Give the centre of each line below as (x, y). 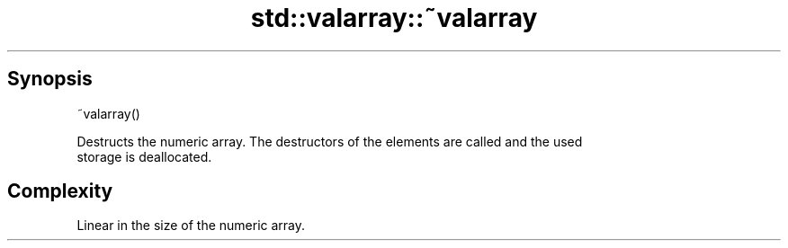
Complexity (60, 191)
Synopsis (50, 79)
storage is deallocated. (144, 156)
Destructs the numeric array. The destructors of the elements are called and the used (330, 141)
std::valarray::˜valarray (394, 18)
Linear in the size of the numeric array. (191, 226)
